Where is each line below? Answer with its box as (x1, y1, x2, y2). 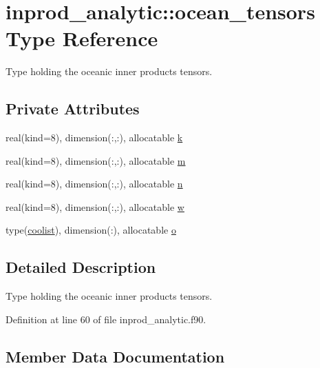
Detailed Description (6, 256, 156, 278)
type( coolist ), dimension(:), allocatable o (6, 223, 176, 237)
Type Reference (6, 24, 158, 52)
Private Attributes (6, 98, 140, 119)
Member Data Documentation (6, 345, 225, 367)
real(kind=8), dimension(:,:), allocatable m (6, 153, 186, 167)
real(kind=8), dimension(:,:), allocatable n (6, 176, 183, 191)
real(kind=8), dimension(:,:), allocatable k (6, 130, 183, 145)
